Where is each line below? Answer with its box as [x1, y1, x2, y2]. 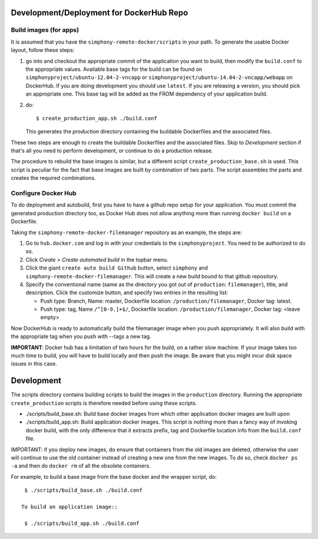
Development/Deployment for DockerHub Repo [11, 8, 188, 18]
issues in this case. [11, 360, 57, 367]
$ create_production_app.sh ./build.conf [36, 115, 157, 121]
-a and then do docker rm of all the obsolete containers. [11, 462, 151, 469]
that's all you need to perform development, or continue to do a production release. [11, 147, 213, 155]
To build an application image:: [21, 504, 118, 510]
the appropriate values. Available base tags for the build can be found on [25, 65, 203, 73]
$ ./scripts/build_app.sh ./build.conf [24, 520, 140, 527]
